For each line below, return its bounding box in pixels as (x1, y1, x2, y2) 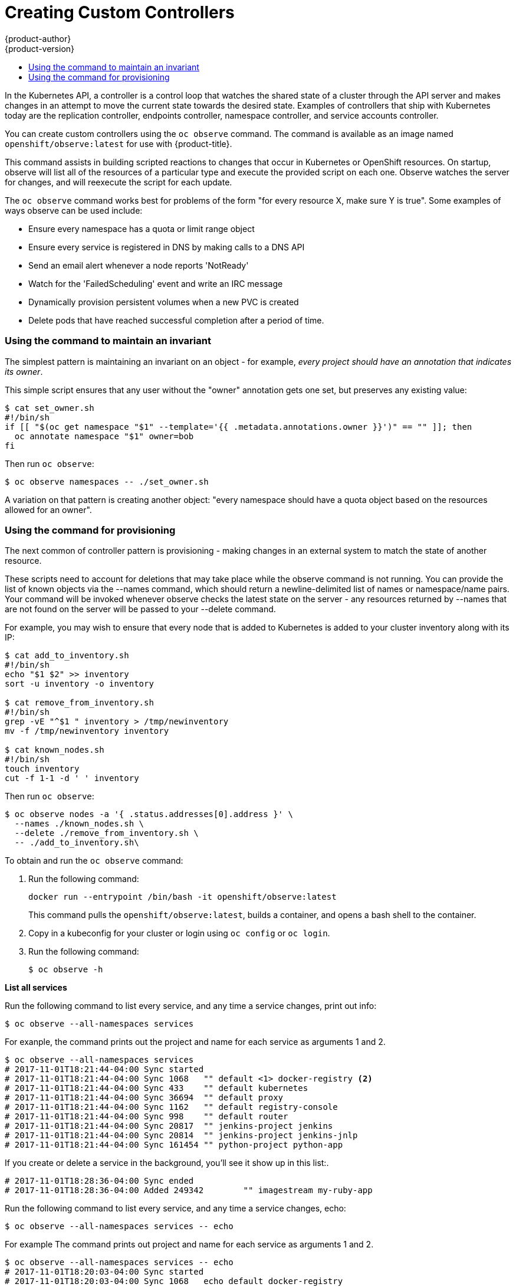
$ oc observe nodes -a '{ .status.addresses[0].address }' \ (5, 809, 293, 819)
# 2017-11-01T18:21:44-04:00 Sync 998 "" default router (5, 1112, 288, 1122)
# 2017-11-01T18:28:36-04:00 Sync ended (5, 1176, 194, 1186)
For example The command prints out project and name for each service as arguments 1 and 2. (5, 1239, 374, 1250)
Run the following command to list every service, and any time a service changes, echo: (5, 1203, 346, 1214)
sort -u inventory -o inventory (5, 679, 154, 689)
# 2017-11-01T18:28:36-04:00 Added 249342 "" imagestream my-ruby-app (5, 1185, 373, 1195)
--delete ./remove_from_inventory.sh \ (14, 828, 199, 838)
